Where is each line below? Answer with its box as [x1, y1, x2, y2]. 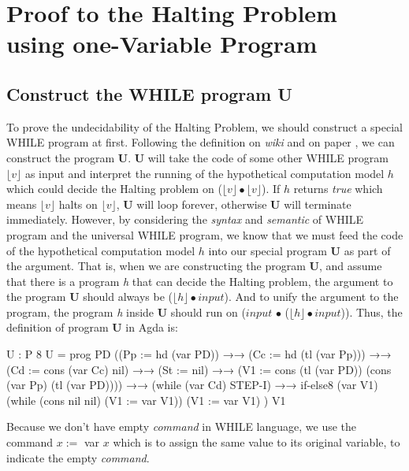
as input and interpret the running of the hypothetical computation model [24, 165, 385, 181]
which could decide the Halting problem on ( [6, 180, 222, 197]
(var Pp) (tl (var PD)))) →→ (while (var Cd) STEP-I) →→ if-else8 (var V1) [6, 376, 378, 393]
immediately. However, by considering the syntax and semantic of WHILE [6, 211, 364, 228]
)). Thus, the [340, 303, 403, 320]
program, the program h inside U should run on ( [6, 303, 246, 320]
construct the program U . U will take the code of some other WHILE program [6, 149, 389, 165]
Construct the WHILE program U [6, 81, 292, 106]
